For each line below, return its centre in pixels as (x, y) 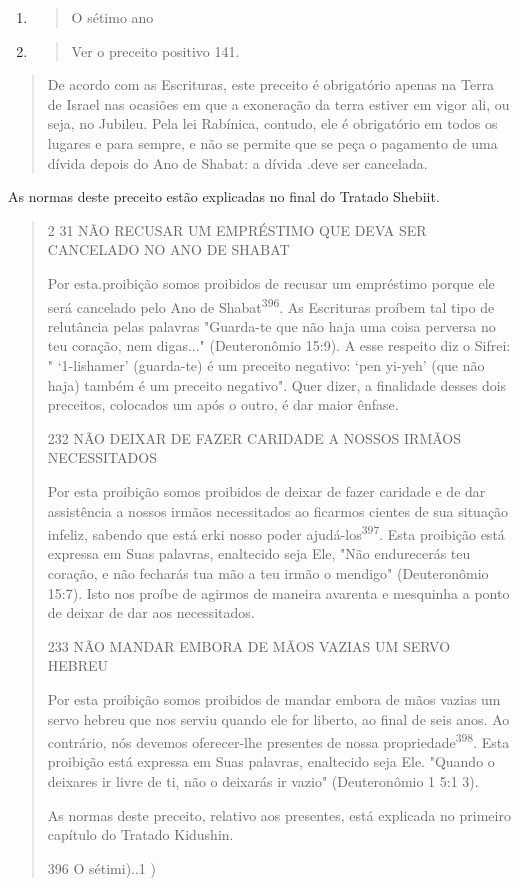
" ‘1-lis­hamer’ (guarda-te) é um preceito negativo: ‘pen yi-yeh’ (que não (266, 364)
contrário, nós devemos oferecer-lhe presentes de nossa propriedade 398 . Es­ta (278, 740)
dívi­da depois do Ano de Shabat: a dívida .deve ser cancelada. (237, 162)
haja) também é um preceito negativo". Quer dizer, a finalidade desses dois (277, 384)
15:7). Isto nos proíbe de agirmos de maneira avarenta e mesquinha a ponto (278, 592)
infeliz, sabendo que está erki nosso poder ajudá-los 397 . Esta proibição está (276, 532)
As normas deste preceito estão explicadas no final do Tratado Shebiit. (224, 196)
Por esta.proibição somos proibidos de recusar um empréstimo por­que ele (271, 282)
